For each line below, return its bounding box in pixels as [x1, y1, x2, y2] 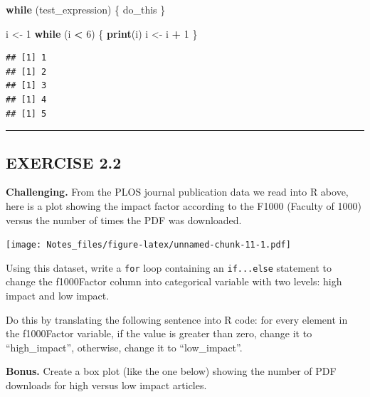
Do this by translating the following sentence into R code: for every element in [6, 312, 348, 327]
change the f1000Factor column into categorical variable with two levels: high [6, 274, 342, 289]
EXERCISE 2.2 [6, 151, 122, 173]
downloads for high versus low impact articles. [6, 378, 207, 393]
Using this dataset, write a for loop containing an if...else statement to [6, 260, 332, 275]
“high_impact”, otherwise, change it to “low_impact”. [6, 339, 243, 354]
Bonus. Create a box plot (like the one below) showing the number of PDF [6, 364, 337, 379]
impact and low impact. [6, 288, 110, 303]
